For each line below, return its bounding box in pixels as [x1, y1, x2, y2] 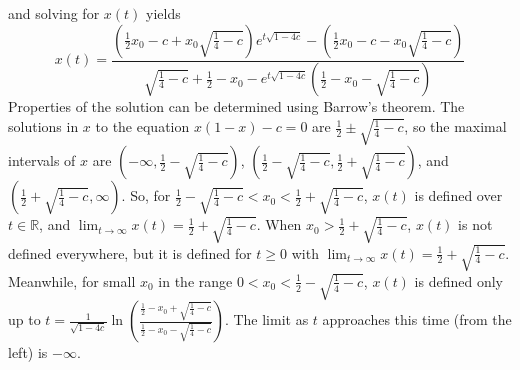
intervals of [8, 150, 76, 171]
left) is [8, 342, 48, 363]
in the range [158, 270, 233, 291]
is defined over [414, 185, 503, 206]
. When [256, 214, 302, 235]
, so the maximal [404, 116, 507, 137]
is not [458, 214, 493, 235]
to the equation [95, 116, 190, 137]
